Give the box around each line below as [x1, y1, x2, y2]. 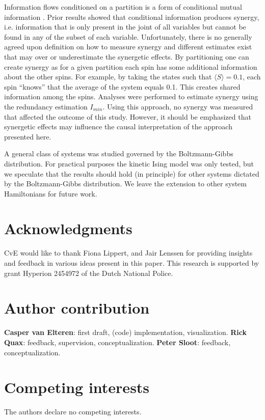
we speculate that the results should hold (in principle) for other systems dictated [4, 168, 259, 179]
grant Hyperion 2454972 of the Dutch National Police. [4, 267, 173, 278]
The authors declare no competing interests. [4, 406, 142, 417]
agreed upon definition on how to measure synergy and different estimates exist [4, 41, 252, 52]
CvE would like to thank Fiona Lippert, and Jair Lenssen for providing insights [4, 247, 253, 258]
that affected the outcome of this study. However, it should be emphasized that [4, 111, 251, 122]
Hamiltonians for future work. [4, 188, 97, 199]
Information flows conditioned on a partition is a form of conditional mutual [4, 2, 242, 12]
